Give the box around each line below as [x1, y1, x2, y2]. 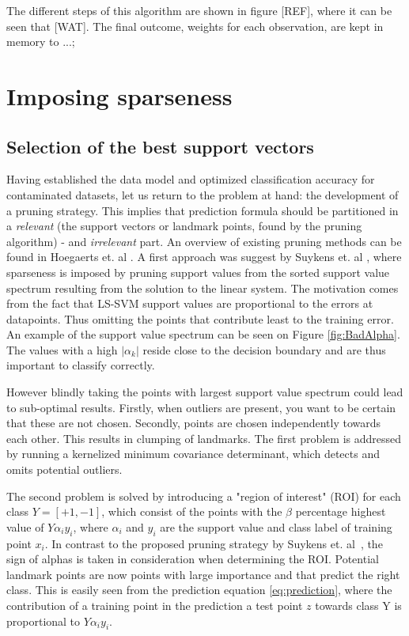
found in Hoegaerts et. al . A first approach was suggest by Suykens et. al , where [6, 248, 402, 265]
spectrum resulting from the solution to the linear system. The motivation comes [6, 279, 399, 296]
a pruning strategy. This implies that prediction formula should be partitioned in [6, 202, 399, 218]
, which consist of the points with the [101, 503, 282, 520]
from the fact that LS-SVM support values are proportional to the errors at [6, 295, 373, 312]
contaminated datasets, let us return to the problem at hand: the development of [6, 186, 399, 203]
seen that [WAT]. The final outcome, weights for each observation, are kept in [6, 17, 384, 34]
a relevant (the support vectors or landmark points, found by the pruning [6, 218, 362, 234]
